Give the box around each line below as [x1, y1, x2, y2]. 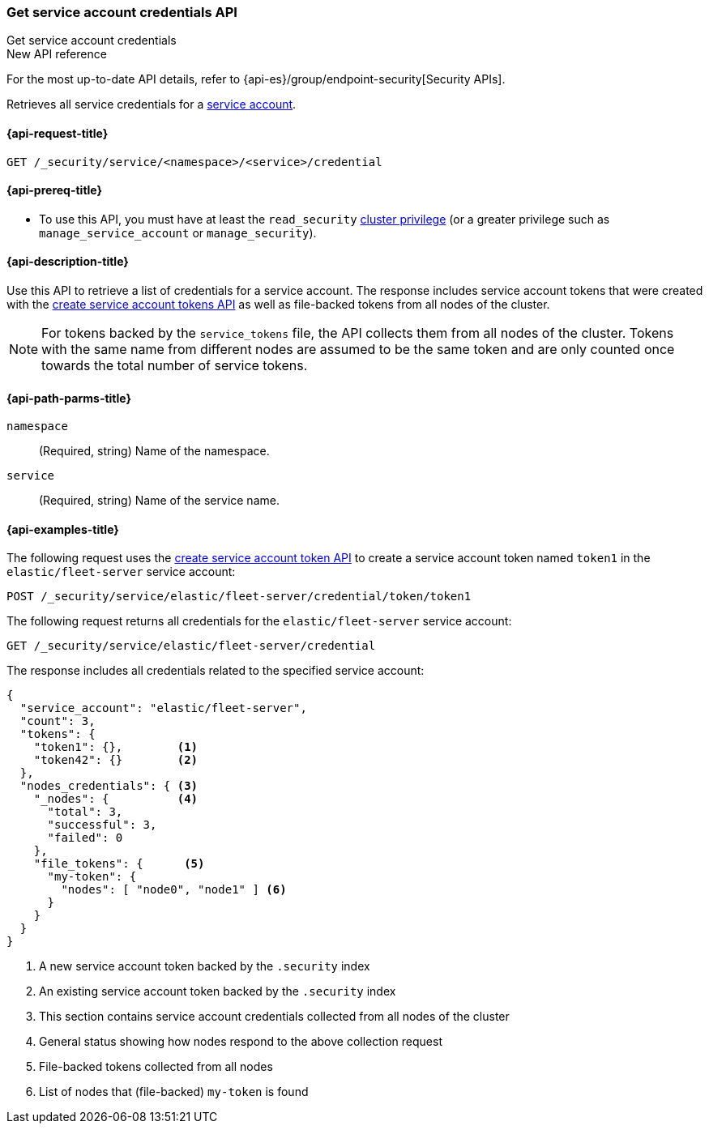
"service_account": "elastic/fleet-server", [19, 701, 307, 715]
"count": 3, [19, 714, 96, 728]
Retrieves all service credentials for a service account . [6, 97, 297, 112]
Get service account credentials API [6, 4, 237, 20]
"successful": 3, [47, 818, 157, 832]
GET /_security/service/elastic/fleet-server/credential [6, 639, 376, 653]
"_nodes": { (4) [33, 792, 199, 806]
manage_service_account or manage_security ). [39, 225, 317, 240]
